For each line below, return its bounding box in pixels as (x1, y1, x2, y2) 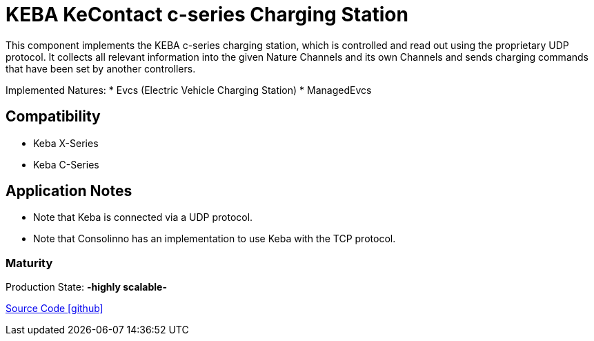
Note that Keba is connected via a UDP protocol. (33, 211, 253, 224)
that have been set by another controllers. (6, 62, 196, 75)
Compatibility (6, 108, 101, 126)
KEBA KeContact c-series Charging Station (6, 3, 408, 26)
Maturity (6, 255, 53, 270)
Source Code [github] (6, 302, 103, 315)
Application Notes (6, 182, 132, 200)
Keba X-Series (33, 137, 99, 149)
